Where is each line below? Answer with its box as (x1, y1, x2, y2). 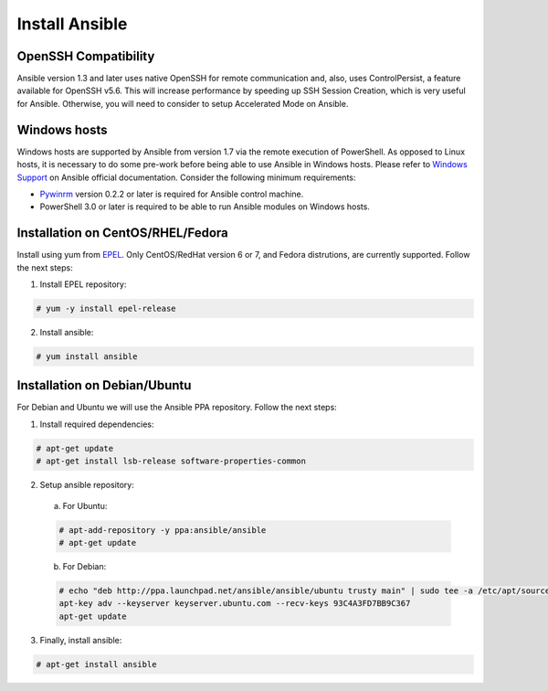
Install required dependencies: (39, 419, 154, 430)
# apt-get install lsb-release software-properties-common (36, 456, 306, 466)
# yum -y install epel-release (36, 303, 177, 314)
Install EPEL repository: (39, 279, 127, 290)
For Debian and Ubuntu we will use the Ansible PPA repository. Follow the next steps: (16, 402, 337, 413)
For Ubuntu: (62, 500, 108, 511)
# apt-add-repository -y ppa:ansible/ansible (58, 525, 267, 535)
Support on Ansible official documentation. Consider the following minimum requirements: (16, 172, 356, 183)
